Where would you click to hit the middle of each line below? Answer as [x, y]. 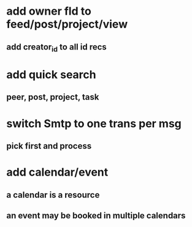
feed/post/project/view [67, 24]
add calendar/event [57, 172]
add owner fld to [49, 11]
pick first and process [49, 146]
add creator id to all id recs [57, 47]
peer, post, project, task [53, 97]
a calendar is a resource [53, 195]
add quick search [51, 74]
